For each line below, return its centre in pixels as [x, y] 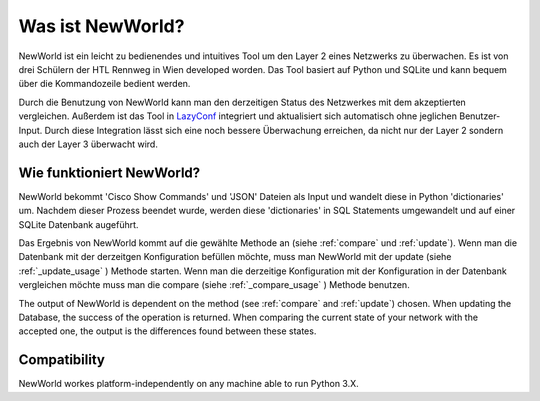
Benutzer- [479, 116]
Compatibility [61, 360]
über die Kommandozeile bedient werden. [104, 84]
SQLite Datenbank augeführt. [78, 224]
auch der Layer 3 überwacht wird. [88, 144]
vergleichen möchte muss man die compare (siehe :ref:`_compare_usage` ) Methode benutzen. [214, 285]
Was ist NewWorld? [101, 26]
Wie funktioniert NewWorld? [109, 172]
